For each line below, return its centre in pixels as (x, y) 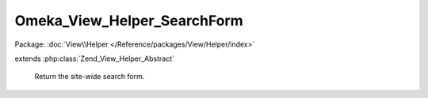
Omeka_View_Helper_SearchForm (129, 21)
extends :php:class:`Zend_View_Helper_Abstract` (94, 58)
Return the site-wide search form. (90, 77)
